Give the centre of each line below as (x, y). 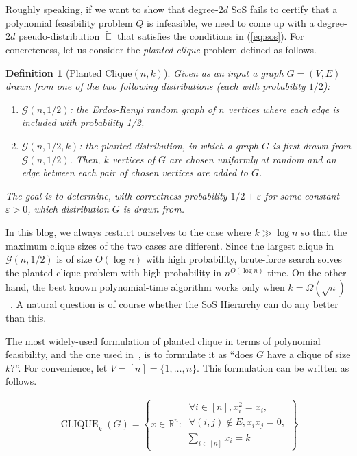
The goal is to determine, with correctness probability (116, 195)
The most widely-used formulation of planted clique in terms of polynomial (163, 340)
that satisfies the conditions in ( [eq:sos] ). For (211, 36)
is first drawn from (311, 145)
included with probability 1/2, (83, 122)
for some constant (302, 195)
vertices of (134, 159)
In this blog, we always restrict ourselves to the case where (128, 231)
